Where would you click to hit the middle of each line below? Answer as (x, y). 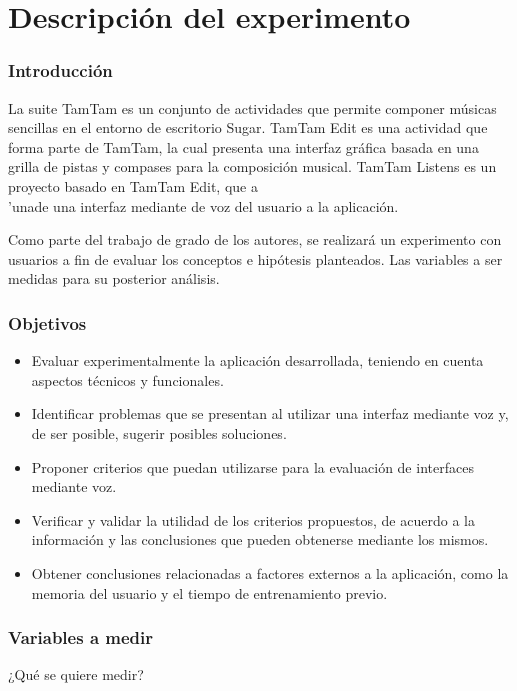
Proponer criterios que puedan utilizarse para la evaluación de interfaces (252, 466)
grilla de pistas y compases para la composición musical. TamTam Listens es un (252, 166)
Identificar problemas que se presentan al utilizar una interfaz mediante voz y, (270, 413)
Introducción (60, 70)
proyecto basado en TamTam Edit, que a (133, 185)
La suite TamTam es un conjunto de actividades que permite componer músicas (252, 107)
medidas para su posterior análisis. (114, 278)
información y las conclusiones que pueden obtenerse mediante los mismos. (260, 539)
